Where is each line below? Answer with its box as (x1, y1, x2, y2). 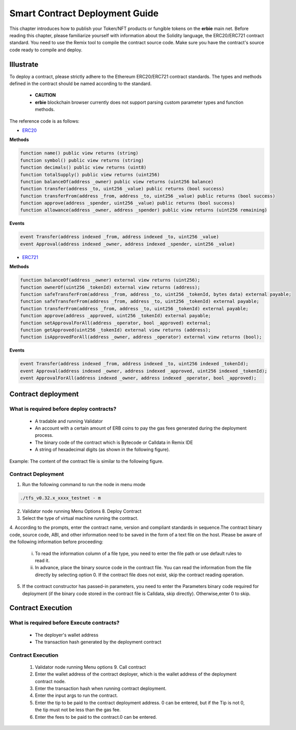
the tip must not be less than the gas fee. (35, 707, 121, 713)
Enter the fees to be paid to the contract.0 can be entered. (35, 714, 157, 720)
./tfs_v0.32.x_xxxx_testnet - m (20, 495, 101, 501)
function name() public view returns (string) (20, 150, 139, 156)
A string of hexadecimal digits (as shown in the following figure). (35, 446, 170, 453)
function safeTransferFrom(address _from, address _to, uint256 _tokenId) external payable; (20, 298, 259, 304)
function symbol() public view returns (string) (20, 157, 144, 163)
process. (35, 432, 53, 438)
